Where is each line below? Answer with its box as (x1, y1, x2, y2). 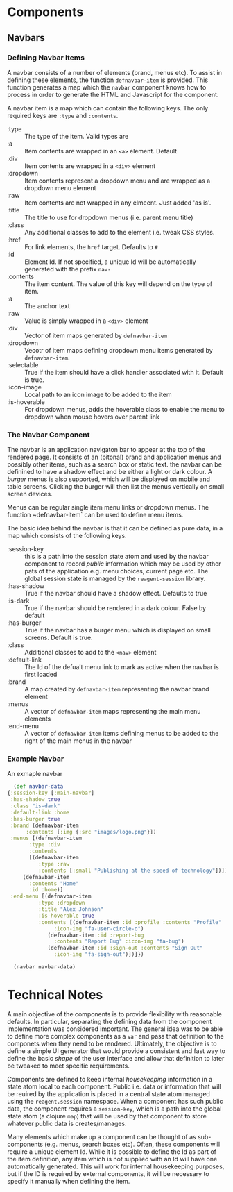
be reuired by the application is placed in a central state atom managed (7, 1089, 210, 1098)
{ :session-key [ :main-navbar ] (7, 789, 95, 797)
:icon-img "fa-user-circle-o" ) (53, 925, 144, 932)
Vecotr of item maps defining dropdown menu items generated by (24, 346, 213, 354)
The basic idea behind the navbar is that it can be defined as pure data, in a (7, 524, 223, 532)
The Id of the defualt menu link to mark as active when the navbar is (24, 663, 220, 671)
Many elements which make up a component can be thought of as (7, 1132, 196, 1141)
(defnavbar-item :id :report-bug (47, 932, 144, 939)
